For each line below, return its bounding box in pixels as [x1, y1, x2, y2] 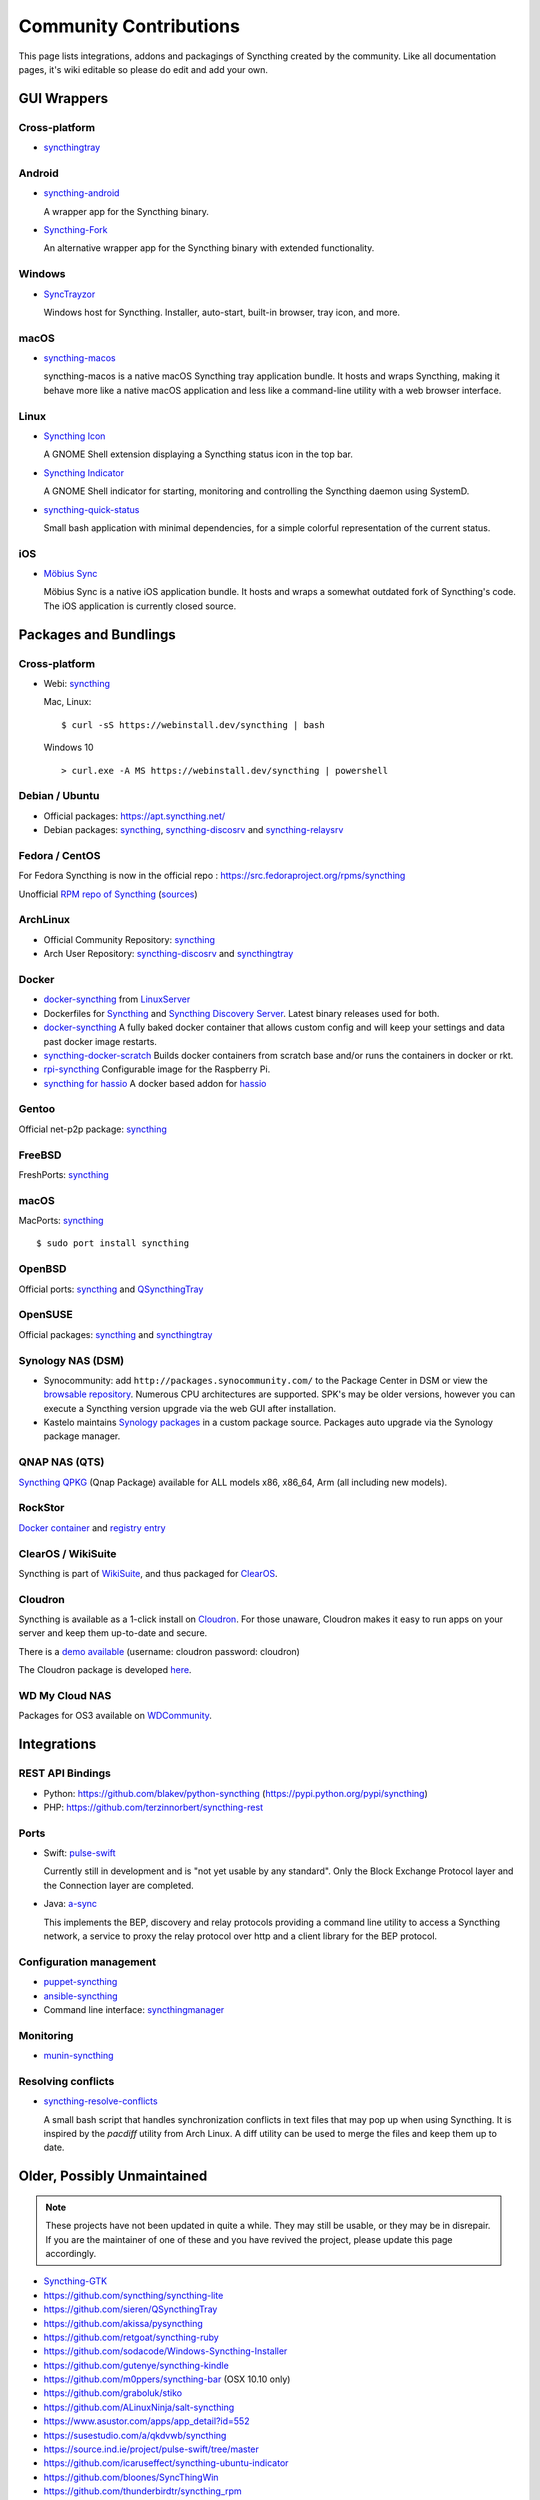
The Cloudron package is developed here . [18, 1664, 192, 1676]
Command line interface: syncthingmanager [43, 2003, 225, 2015]
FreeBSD [18, 1148, 62, 1162]
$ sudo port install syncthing [36, 1238, 190, 1249]
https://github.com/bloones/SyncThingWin [43, 2471, 219, 2483]
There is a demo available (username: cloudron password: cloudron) [18, 1645, 300, 1657]
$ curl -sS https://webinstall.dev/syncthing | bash [61, 719, 325, 730]
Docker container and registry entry [18, 1521, 166, 1534]
